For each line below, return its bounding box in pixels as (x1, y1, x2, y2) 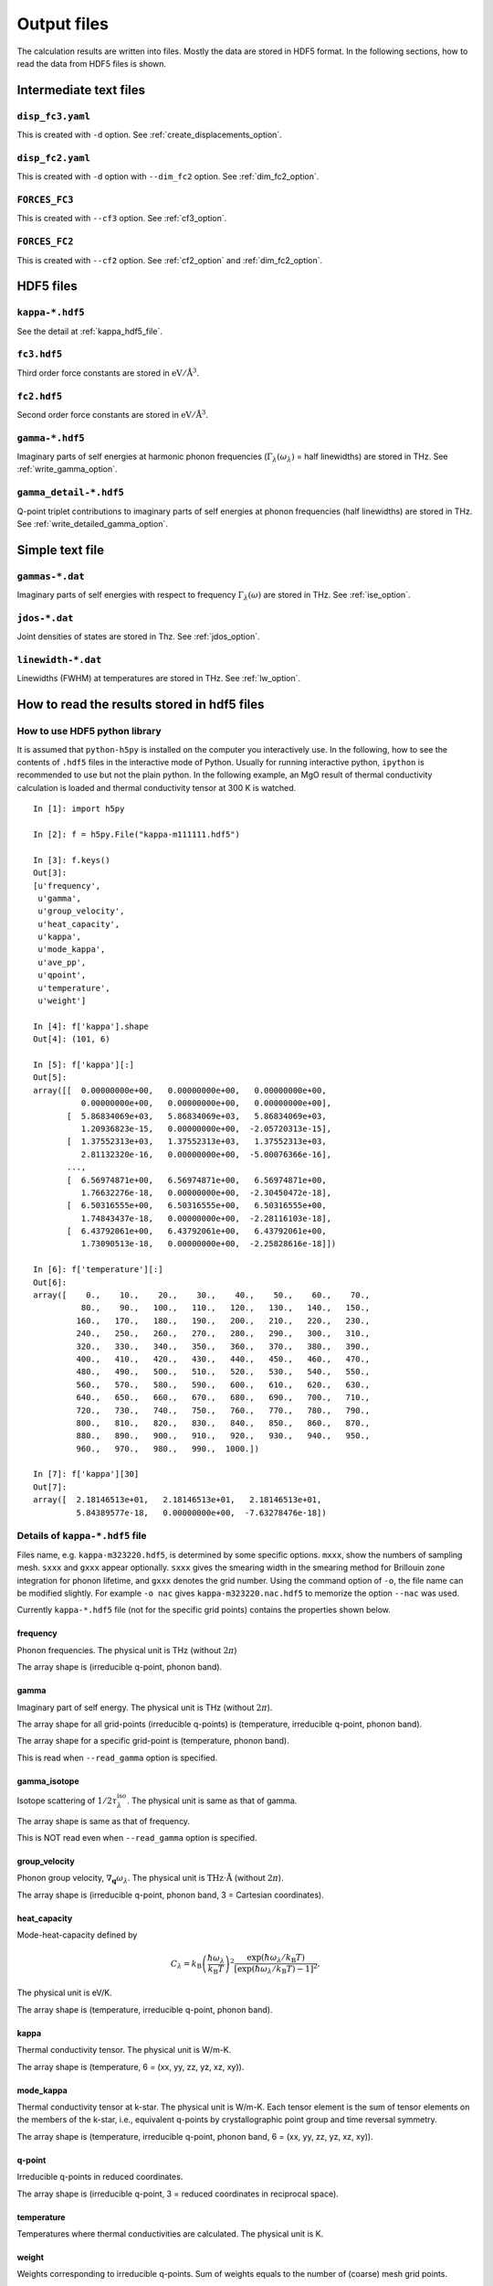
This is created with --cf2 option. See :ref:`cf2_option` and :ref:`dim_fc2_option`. (16, 254, 323, 265)
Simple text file (16, 542, 105, 558)
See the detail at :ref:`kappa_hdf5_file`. (16, 326, 163, 336)
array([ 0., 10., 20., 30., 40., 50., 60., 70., (33, 1290, 371, 1300)
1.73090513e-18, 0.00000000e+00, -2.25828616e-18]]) (80, 1239, 337, 1249)
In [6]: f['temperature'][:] (33, 1265, 163, 1275)
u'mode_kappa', (37, 945, 106, 955)
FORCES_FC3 (16, 194, 74, 206)
